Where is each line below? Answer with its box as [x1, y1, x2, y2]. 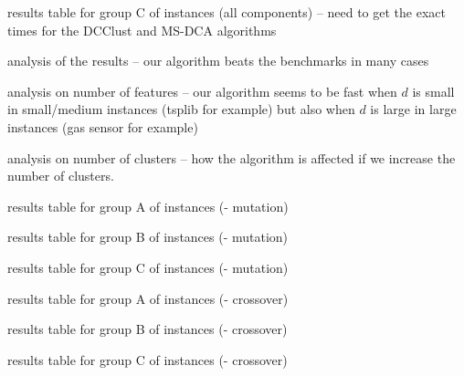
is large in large [370, 99, 457, 119]
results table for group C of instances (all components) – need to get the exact [7, 3, 446, 21]
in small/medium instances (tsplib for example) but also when [7, 99, 355, 119]
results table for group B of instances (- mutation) [7, 227, 289, 246]
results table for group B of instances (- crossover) [7, 319, 288, 339]
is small [412, 81, 455, 100]
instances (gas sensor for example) [7, 117, 198, 136]
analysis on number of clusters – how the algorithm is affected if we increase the [7, 148, 456, 167]
